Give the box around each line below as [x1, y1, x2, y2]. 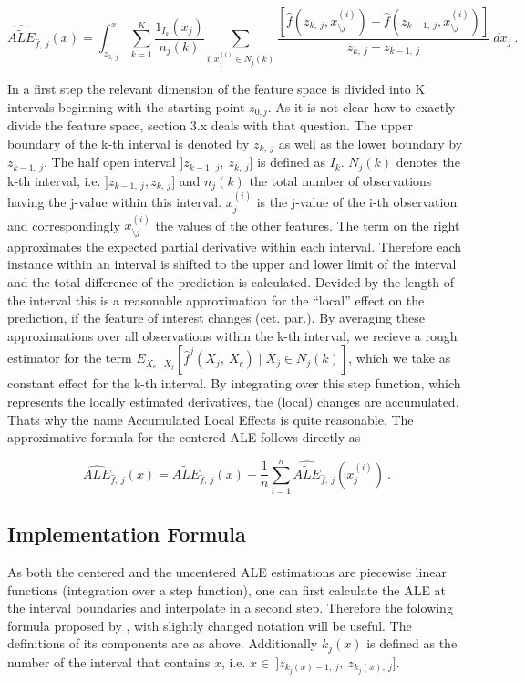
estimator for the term [7, 348, 132, 367]
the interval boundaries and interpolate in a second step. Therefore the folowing [7, 598, 453, 617]
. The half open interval [43, 152, 176, 171]
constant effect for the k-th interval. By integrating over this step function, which [7, 374, 461, 393]
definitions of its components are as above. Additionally [7, 634, 318, 653]
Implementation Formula [7, 520, 246, 548]
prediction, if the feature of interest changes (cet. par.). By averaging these [7, 308, 425, 327]
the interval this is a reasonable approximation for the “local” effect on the [7, 290, 425, 309]
